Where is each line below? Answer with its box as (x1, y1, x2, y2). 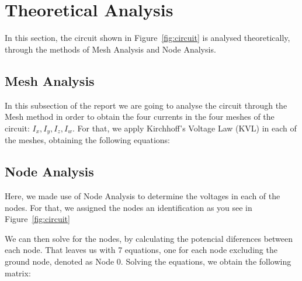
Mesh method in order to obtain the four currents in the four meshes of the (5, 110, 275, 123)
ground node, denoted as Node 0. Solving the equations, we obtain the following (5, 255, 291, 267)
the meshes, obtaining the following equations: (5, 134, 170, 146)
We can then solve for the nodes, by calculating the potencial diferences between (5, 232, 293, 244)
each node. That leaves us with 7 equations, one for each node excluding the (5, 244, 277, 256)
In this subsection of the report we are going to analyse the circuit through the (5, 99, 287, 111)
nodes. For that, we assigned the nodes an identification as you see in (5, 201, 252, 213)
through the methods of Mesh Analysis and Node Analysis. (5, 43, 216, 55)
